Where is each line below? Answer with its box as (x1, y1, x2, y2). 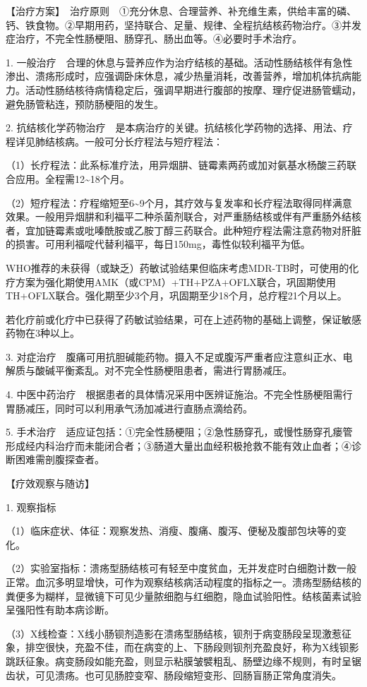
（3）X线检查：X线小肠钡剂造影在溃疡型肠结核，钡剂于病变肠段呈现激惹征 (6, 626, 351, 640)
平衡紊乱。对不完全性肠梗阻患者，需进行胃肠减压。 (54, 363, 292, 378)
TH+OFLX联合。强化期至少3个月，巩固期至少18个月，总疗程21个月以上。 (6, 288, 347, 303)
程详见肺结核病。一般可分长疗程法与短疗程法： (6, 133, 223, 148)
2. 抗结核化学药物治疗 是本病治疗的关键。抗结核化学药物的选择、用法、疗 (6, 120, 353, 135)
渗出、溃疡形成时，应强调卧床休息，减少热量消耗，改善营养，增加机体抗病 (6, 68, 351, 83)
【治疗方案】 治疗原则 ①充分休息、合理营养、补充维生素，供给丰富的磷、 (6, 4, 356, 18)
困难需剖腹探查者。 (15, 452, 104, 467)
